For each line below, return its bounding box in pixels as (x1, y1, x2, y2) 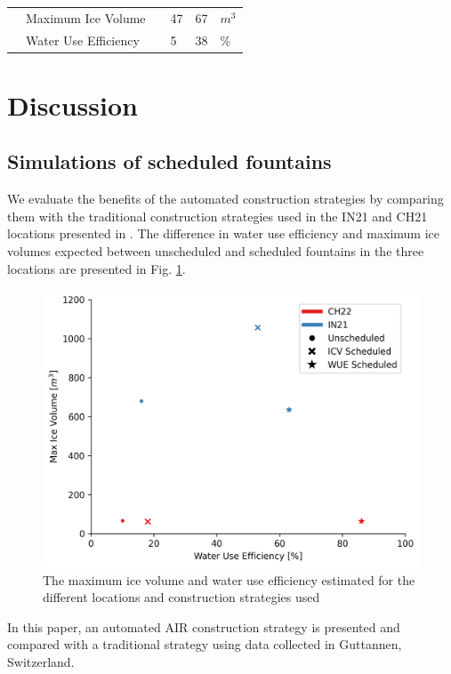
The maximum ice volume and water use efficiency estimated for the (43, 570, 415, 589)
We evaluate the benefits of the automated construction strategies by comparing (7, 189, 444, 208)
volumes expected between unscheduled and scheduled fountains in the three (7, 242, 424, 261)
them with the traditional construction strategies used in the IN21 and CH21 (7, 206, 428, 225)
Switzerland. (7, 652, 75, 670)
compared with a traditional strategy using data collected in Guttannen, (7, 635, 402, 654)
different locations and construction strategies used (43, 588, 320, 606)
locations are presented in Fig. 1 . (7, 259, 186, 277)
